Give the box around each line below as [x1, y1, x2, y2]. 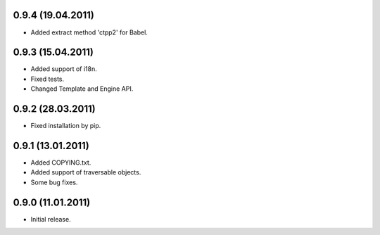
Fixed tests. [30, 75, 65, 83]
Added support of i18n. [30, 65, 98, 73]
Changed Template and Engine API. [30, 84, 134, 93]
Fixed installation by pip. [30, 122, 101, 130]
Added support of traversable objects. [30, 168, 141, 177]
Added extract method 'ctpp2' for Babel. [30, 28, 148, 37]
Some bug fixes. [30, 178, 78, 186]
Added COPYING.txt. [30, 158, 91, 167]
